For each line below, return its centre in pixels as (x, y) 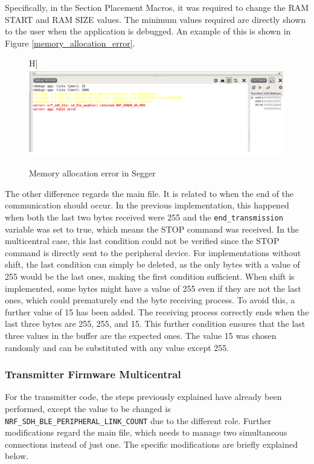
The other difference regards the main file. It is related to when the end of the (149, 193)
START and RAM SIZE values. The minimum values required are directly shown (155, 19)
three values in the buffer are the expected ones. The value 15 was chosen (141, 336)
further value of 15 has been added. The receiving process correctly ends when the (157, 311)
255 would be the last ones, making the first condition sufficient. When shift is (150, 276)
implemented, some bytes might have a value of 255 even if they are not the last (153, 288)
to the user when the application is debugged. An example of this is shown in (148, 31)
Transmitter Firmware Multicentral (93, 374)
